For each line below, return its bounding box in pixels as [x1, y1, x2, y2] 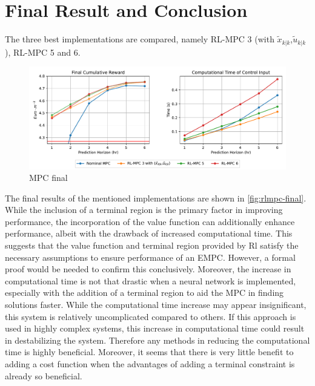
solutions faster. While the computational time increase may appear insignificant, [5, 298, 307, 311]
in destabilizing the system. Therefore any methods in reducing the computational [5, 333, 310, 346]
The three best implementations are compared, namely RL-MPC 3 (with [5, 33, 274, 45]
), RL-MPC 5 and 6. [5, 45, 81, 58]
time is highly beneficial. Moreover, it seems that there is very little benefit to [5, 345, 294, 358]
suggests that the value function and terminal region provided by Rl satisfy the [5, 239, 299, 252]
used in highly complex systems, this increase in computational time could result [5, 322, 305, 335]
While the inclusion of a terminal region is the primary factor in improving [5, 203, 283, 216]
